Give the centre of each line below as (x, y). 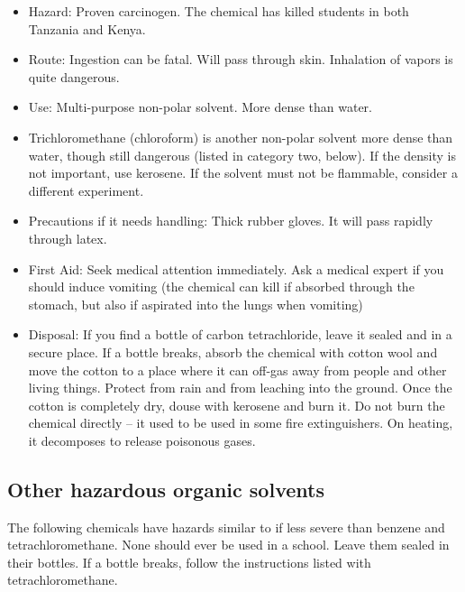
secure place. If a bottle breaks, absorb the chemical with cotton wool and (233, 351)
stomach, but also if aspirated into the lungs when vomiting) (196, 304)
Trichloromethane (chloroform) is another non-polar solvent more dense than (241, 137)
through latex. (68, 238)
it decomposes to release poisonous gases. (142, 440)
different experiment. (86, 190)
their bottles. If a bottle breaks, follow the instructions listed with (189, 562)
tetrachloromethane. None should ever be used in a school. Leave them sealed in (228, 545)
